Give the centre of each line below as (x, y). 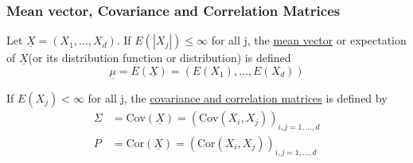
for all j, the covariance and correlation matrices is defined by (238, 98)
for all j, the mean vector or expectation (309, 40)
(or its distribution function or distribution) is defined (160, 58)
